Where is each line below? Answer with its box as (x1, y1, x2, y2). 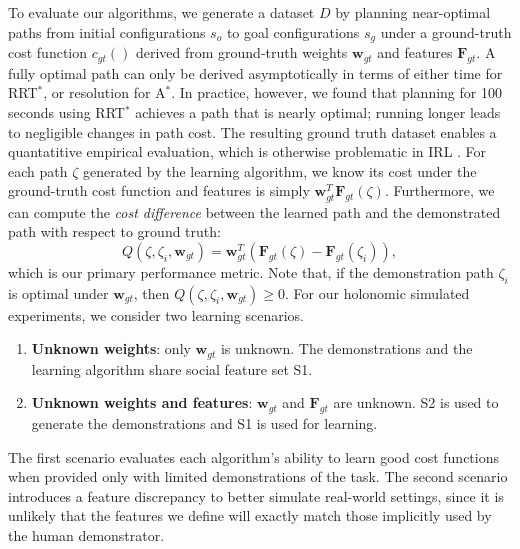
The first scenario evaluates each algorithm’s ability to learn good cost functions (8, 446, 499, 467)
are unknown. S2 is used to (333, 392, 499, 413)
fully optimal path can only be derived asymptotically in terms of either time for (8, 62, 503, 83)
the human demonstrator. (8, 524, 165, 545)
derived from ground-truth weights (135, 42, 348, 63)
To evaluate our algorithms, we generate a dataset (8, 2, 315, 22)
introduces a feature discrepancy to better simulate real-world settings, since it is (8, 485, 504, 506)
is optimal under (8, 282, 109, 303)
